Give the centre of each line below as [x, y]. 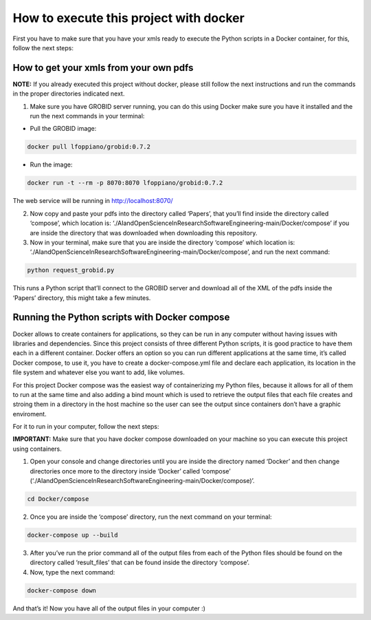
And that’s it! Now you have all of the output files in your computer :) [109, 608]
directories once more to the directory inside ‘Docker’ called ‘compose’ [130, 471]
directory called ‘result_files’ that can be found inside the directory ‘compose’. [140, 563]
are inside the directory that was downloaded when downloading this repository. [144, 233]
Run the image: [51, 164]
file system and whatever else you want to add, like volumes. [99, 372]
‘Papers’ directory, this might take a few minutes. [82, 298]
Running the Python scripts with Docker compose [121, 318]
